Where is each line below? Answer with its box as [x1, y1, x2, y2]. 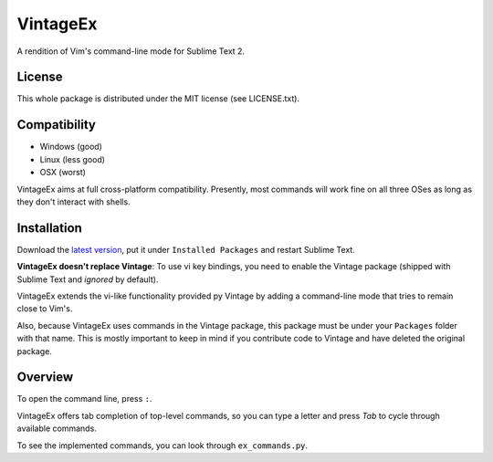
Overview [16, 370, 74, 385]
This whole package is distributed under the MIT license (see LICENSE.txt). [16, 93, 300, 104]
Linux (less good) [39, 153, 105, 164]
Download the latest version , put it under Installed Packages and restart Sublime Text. [16, 244, 355, 255]
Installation [16, 220, 82, 236]
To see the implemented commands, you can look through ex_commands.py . [16, 439, 309, 451]
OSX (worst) [39, 167, 87, 178]
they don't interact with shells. [16, 196, 131, 207]
